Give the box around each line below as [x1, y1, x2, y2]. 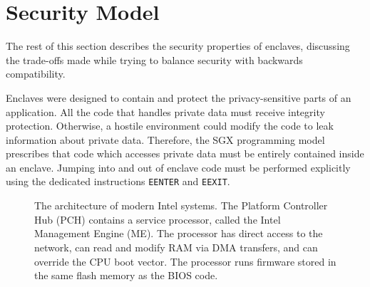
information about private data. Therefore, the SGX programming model [6, 132, 325, 147]
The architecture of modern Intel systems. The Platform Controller [34, 198, 328, 213]
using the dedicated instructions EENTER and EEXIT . [6, 174, 230, 189]
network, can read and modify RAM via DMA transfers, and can [34, 239, 318, 254]
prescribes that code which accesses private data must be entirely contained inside [6, 146, 364, 161]
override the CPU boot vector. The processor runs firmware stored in [34, 254, 336, 268]
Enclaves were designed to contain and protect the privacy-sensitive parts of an [6, 90, 351, 105]
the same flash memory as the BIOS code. [34, 268, 218, 283]
